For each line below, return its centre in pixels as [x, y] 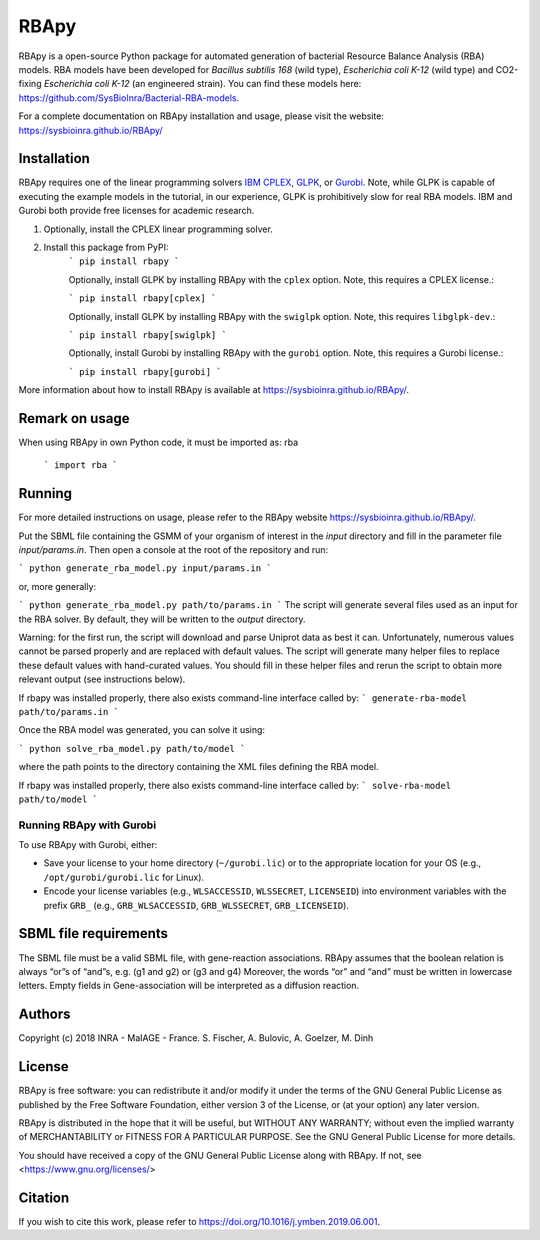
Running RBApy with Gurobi [87, 825]
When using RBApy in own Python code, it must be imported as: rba [158, 442]
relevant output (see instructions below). [102, 679]
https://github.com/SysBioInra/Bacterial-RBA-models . [129, 97]
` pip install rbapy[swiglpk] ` [147, 334]
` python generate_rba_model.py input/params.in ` [145, 568]
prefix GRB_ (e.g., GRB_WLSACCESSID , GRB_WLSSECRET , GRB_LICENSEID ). [196, 905]
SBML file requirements [93, 933]
